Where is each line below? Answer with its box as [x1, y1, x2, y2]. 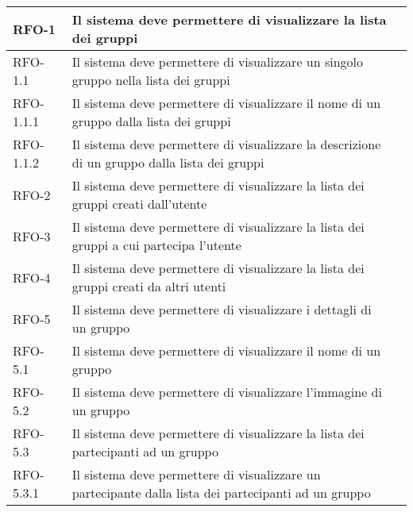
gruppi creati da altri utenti [71, 277, 226, 295]
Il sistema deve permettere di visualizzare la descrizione [71, 135, 381, 153]
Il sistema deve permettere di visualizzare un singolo [71, 52, 364, 71]
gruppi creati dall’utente [71, 194, 207, 213]
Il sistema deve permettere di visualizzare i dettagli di [71, 300, 372, 318]
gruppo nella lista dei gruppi [71, 71, 230, 89]
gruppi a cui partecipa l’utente [71, 236, 241, 254]
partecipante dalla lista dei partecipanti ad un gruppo [71, 483, 371, 502]
